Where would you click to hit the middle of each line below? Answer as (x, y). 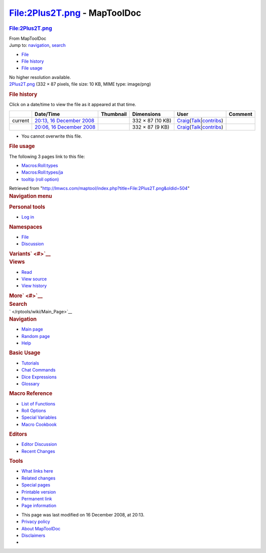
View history (34, 286)
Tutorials (30, 363)
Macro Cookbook (39, 424)
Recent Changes (38, 451)
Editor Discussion (39, 444)
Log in (28, 217)
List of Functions (38, 404)
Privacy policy (36, 522)
